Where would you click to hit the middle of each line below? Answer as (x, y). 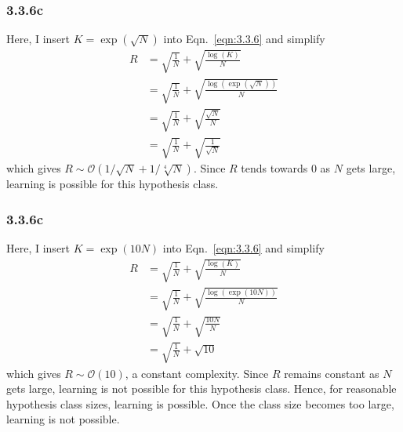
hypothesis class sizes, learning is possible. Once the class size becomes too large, (200, 403)
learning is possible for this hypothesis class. (113, 184)
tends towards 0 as (286, 168)
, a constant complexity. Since (197, 373)
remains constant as (332, 373)
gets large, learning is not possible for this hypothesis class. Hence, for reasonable (201, 388)
